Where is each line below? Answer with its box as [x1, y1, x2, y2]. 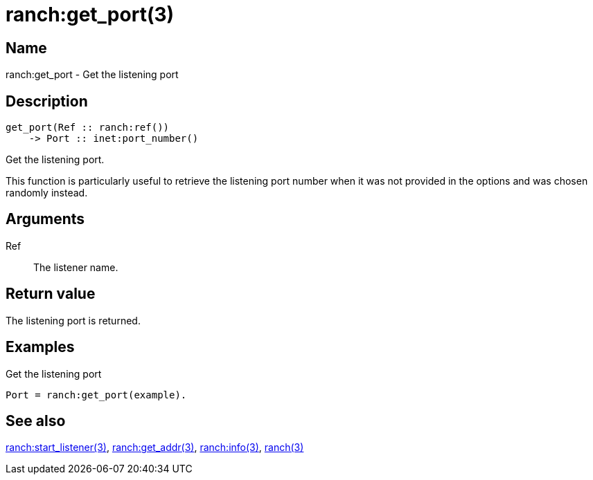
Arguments [6, 210, 85, 228]
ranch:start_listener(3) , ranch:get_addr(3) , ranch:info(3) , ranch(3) [6, 441, 304, 454]
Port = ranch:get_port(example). [6, 389, 187, 400]
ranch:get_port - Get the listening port [6, 68, 179, 81]
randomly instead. [6, 187, 88, 199]
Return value [6, 285, 96, 303]
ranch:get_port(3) [6, 3, 175, 26]
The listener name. [33, 261, 118, 273]
